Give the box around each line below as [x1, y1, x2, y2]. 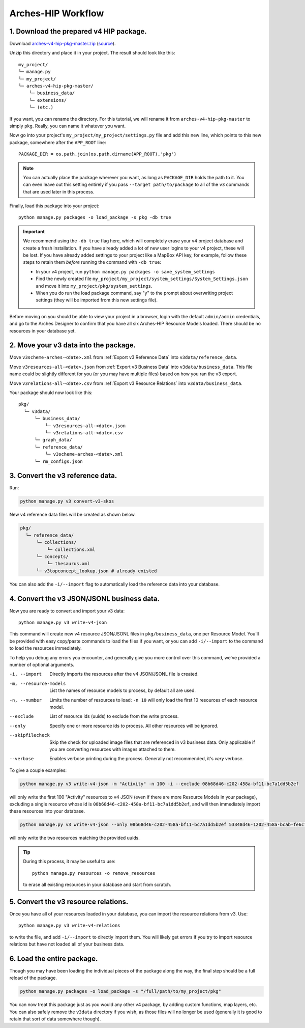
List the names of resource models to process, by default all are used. [49, 687, 196, 693]
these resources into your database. [9, 808, 85, 814]
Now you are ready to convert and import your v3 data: [9, 607, 125, 614]
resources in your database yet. [9, 327, 76, 334]
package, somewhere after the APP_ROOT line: [9, 139, 106, 145]
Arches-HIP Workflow [9, 8, 104, 19]
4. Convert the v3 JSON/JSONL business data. [9, 594, 160, 603]
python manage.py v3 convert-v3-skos [20, 498, 114, 504]
